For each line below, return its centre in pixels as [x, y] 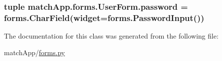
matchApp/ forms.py [35, 52]
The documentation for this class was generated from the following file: [111, 36]
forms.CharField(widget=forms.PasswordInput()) [104, 17]
